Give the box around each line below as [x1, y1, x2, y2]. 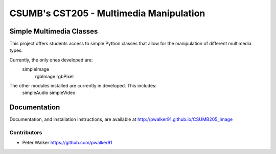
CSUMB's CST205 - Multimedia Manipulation [9, 8, 205, 19]
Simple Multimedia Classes [9, 27, 98, 36]
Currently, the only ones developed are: [9, 56, 93, 63]
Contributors [9, 129, 42, 136]
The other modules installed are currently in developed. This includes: [9, 83, 157, 89]
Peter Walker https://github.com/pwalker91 [22, 140, 112, 146]
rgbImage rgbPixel [35, 73, 74, 79]
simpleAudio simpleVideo [22, 89, 76, 96]
